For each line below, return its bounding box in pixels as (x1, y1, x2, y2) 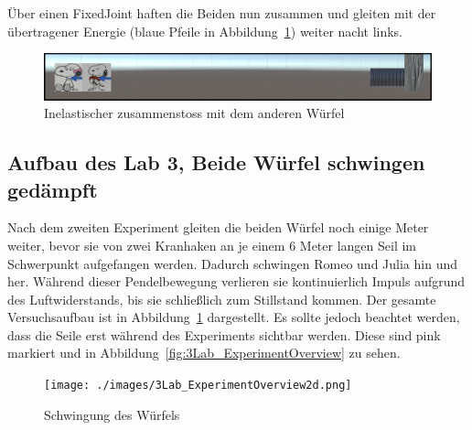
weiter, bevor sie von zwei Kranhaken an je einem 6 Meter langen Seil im (7, 235, 417, 254)
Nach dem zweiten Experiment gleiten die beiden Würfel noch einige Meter (7, 218, 429, 237)
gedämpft (7, 175, 98, 203)
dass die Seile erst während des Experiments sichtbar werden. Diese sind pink (7, 325, 441, 344)
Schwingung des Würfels (44, 404, 180, 424)
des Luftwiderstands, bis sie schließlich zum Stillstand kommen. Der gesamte (7, 289, 436, 308)
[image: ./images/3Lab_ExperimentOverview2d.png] (44, 379, 352, 392)
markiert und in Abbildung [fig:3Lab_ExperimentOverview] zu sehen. (7, 343, 401, 362)
